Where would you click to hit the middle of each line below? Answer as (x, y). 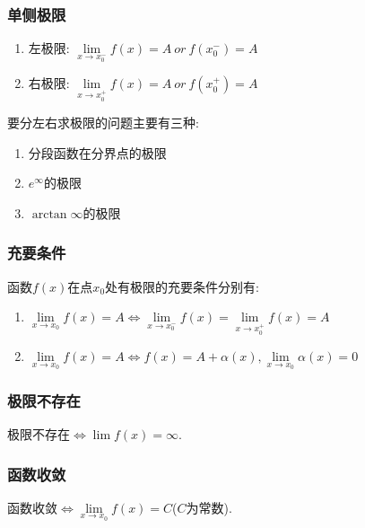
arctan (49, 214)
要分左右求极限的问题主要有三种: (103, 123)
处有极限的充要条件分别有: (182, 286)
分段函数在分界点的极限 (97, 152)
